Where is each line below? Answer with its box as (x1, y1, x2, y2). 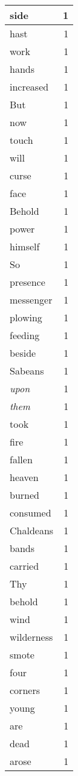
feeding (10, 328, 40, 342)
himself (10, 239, 40, 253)
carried (10, 559, 39, 573)
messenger (10, 293, 53, 307)
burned (10, 488, 39, 502)
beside (10, 346, 36, 360)
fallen (10, 452, 33, 466)
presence (10, 275, 45, 289)
